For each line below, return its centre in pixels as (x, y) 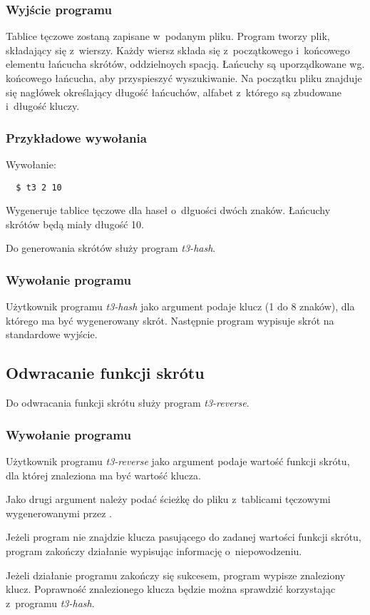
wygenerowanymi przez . (59, 513)
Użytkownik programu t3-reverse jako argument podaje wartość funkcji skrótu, (178, 461)
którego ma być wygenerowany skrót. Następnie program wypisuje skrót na (170, 320)
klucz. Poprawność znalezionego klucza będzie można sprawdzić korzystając (171, 589)
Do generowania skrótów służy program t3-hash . (111, 248)
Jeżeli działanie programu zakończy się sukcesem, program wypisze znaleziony (176, 575)
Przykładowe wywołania (76, 137)
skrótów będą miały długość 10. (75, 224)
